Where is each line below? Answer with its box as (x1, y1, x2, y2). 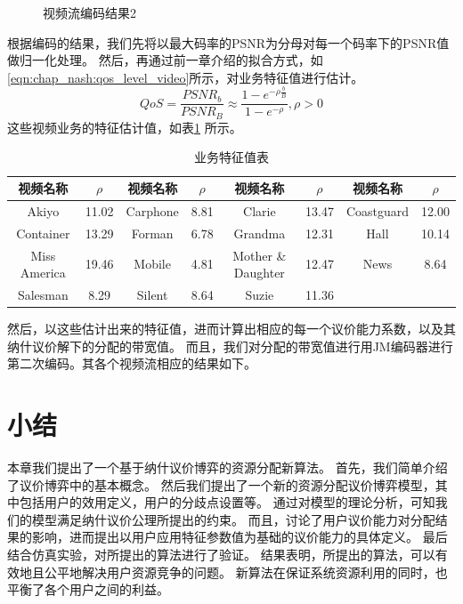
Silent (136, 285, 168, 303)
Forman (131, 223, 174, 242)
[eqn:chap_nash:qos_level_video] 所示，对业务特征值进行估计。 (7, 68, 364, 86)
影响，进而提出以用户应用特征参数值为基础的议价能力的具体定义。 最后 (31, 527, 448, 546)
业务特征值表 (194, 148, 269, 166)
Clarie (243, 201, 276, 220)
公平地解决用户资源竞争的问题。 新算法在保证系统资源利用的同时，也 (44, 562, 448, 581)
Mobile (134, 254, 171, 273)
